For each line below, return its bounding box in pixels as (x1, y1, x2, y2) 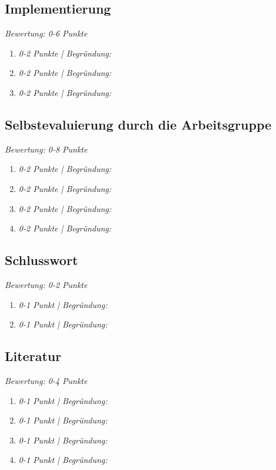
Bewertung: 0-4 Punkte (5, 374, 88, 386)
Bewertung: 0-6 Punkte (5, 27, 88, 39)
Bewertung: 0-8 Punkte (5, 143, 88, 155)
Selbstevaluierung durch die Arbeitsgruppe (5, 115, 272, 133)
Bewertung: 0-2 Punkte (5, 278, 88, 290)
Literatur (5, 347, 62, 365)
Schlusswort (5, 251, 78, 269)
